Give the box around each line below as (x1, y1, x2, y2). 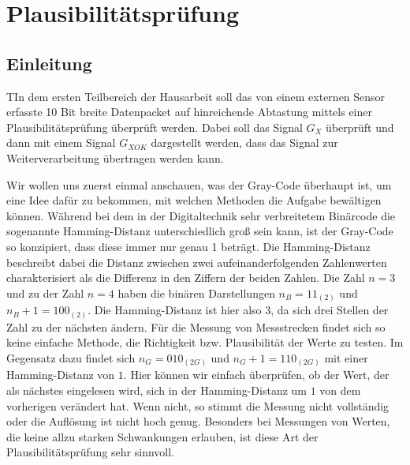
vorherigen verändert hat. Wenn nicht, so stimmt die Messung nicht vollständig (6, 397, 389, 414)
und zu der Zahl (6, 284, 84, 301)
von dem (319, 382, 361, 399)
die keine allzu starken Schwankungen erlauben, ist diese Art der (6, 428, 319, 444)
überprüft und (326, 118, 394, 135)
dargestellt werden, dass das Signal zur (151, 134, 338, 151)
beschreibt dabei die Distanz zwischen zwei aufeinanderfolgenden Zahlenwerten (6, 253, 387, 270)
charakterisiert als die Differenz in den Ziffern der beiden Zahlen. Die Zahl (6, 269, 365, 286)
